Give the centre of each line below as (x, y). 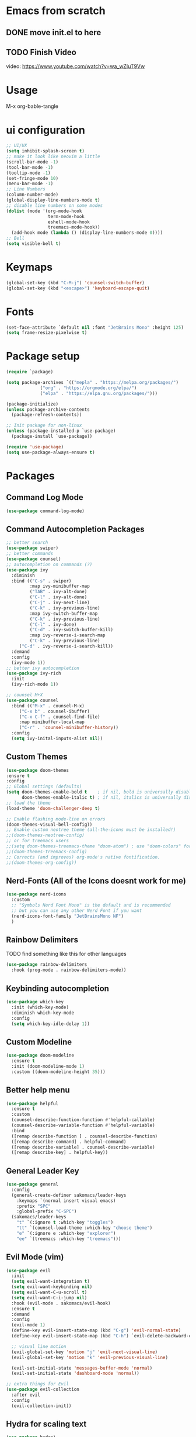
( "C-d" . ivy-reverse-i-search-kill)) (66, 646)
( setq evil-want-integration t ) (51, 1282)
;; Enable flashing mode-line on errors (56, 819)
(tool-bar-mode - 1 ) (30, 167)
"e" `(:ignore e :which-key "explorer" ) (66, 1233)
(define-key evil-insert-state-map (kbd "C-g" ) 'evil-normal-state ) (96, 1331)
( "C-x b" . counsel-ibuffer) (55, 711)
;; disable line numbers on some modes (55, 205)
